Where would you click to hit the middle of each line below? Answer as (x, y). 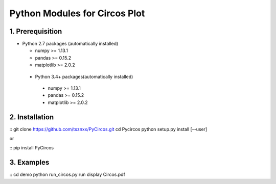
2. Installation (32, 117)
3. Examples (29, 162)
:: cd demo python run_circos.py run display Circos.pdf (67, 175)
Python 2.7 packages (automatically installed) (70, 44)
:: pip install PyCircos (32, 148)
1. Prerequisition (36, 31)
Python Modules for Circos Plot (77, 13)
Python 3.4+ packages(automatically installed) (84, 76)
